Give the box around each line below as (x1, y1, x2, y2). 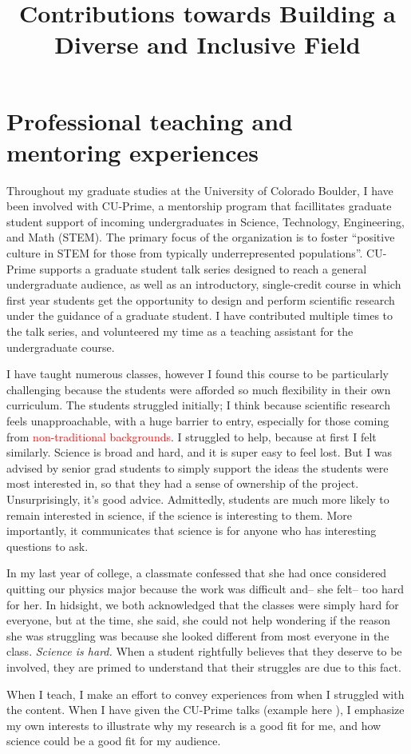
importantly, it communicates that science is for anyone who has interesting (6, 522, 377, 539)
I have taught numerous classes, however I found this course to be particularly (6, 365, 389, 382)
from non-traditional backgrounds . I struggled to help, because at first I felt (6, 428, 377, 445)
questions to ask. (6, 537, 89, 554)
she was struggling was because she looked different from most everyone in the (6, 627, 389, 644)
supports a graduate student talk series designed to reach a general (39, 260, 367, 277)
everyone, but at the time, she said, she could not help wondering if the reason (6, 612, 391, 628)
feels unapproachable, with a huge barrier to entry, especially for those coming (6, 413, 389, 429)
